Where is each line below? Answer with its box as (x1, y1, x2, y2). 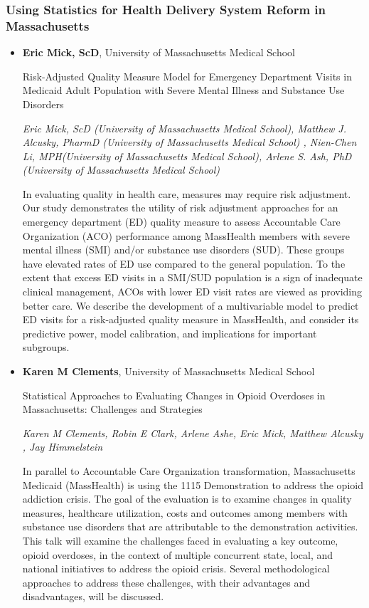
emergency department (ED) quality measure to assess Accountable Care (22, 214, 341, 229)
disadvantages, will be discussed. (22, 589, 164, 604)
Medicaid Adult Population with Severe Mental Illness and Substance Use (22, 83, 345, 98)
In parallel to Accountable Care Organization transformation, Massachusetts (22, 463, 355, 478)
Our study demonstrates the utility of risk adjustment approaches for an (22, 200, 338, 215)
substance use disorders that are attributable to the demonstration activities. (22, 519, 358, 534)
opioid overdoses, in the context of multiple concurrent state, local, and (22, 547, 333, 562)
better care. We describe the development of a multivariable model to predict (22, 298, 359, 313)
